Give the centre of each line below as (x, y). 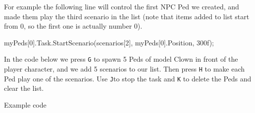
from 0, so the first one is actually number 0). (73, 26)
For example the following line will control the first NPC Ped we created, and (122, 6)
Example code (25, 104)
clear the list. (24, 88)
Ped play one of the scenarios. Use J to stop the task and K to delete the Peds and (128, 78)
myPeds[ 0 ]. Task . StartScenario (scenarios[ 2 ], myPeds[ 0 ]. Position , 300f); (109, 42)
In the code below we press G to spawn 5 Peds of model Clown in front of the (121, 59)
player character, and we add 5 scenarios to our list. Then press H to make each (125, 69)
